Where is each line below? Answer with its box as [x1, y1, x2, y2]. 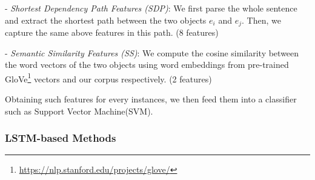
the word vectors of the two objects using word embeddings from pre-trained [5, 58, 289, 71]
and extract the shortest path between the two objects [5, 13, 207, 26]
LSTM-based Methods [5, 130, 116, 145]
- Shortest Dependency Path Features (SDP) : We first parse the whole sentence [5, 2, 297, 14]
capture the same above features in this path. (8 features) [5, 26, 219, 39]
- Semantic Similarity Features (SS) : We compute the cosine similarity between [5, 46, 299, 59]
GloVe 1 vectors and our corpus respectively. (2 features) [5, 70, 212, 85]
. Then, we [242, 13, 281, 26]
